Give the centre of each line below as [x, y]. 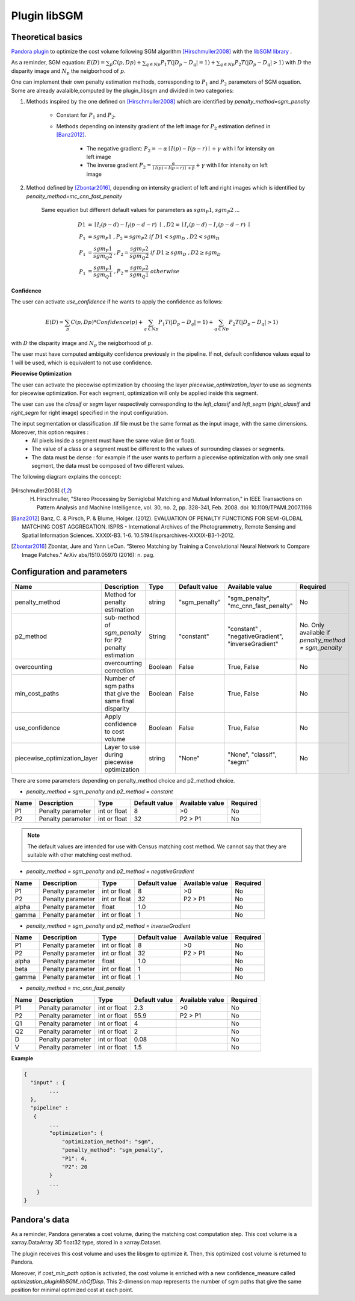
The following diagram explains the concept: [66, 477]
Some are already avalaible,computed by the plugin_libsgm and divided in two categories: [122, 90]
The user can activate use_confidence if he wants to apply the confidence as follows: [117, 302]
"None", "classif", [252, 754]
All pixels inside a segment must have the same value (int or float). [114, 440]
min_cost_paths [37, 694]
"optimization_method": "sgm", [108, 1141]
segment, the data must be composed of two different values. [108, 466]
